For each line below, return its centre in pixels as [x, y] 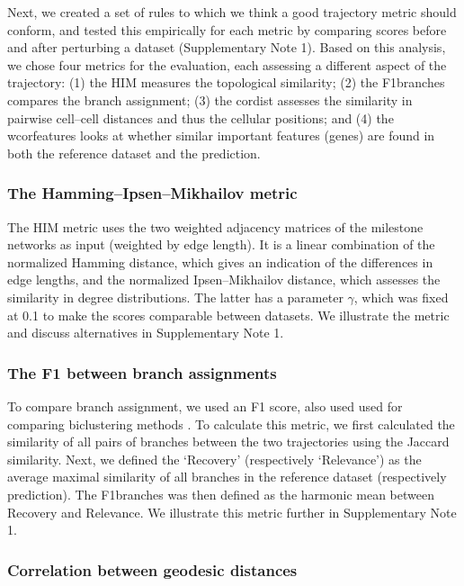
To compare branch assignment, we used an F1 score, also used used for [205, 406]
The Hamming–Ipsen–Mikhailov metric [152, 193]
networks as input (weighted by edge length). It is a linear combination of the [221, 244]
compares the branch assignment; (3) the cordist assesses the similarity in [210, 99]
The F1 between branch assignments [142, 372]
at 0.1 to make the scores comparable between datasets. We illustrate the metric [228, 315]
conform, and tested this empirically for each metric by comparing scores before [227, 29]
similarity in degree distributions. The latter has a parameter [175, 297]
